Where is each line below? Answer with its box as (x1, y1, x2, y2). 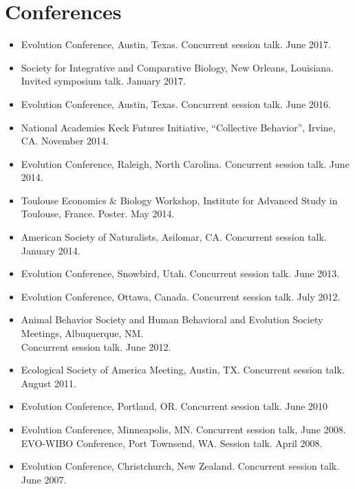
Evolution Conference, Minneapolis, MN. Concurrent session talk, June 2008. (21, 422, 346, 436)
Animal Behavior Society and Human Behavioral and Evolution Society (21, 312, 323, 327)
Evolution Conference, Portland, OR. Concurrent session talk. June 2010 (21, 399, 328, 413)
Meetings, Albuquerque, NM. (21, 326, 144, 340)
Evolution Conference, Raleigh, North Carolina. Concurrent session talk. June (21, 156, 349, 171)
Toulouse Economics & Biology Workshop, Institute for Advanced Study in (21, 193, 338, 207)
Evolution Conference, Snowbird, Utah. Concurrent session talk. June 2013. (21, 266, 340, 281)
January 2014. (21, 243, 80, 257)
